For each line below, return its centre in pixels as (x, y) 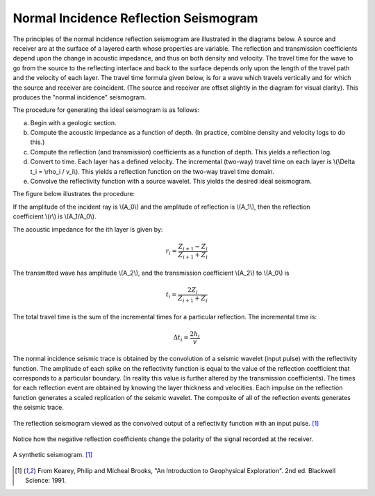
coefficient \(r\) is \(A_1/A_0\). (55, 216)
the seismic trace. (38, 408)
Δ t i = (181, 338)
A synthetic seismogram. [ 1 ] (53, 455)
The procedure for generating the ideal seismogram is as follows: (106, 110)
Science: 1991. (46, 481)
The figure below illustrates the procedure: (74, 194)
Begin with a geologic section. (74, 122)
